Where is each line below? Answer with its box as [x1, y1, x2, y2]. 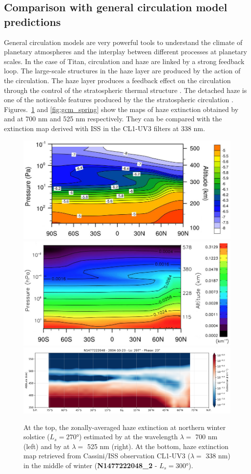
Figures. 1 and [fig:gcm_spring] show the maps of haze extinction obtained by [4, 104, 239, 114]
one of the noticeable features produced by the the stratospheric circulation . [4, 94, 233, 105]
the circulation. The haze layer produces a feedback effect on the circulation [4, 75, 231, 85]
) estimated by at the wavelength [79, 431, 178, 442]
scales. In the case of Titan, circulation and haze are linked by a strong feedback [4, 56, 245, 66]
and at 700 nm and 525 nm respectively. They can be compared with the [4, 113, 222, 124]
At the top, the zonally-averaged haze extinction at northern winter [23, 422, 226, 432]
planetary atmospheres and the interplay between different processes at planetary [4, 46, 247, 57]
